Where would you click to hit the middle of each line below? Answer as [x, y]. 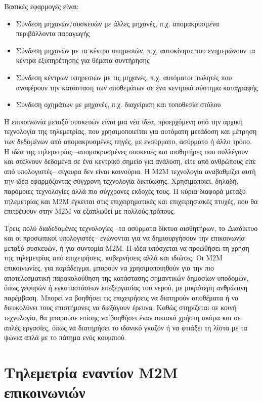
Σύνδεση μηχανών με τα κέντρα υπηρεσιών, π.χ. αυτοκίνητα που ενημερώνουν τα [136, 50]
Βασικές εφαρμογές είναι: [41, 6]
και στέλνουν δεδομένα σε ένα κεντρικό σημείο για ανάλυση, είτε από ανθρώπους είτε [130, 161]
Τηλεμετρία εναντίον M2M [91, 372]
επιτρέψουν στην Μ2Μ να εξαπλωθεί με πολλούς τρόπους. [90, 211]
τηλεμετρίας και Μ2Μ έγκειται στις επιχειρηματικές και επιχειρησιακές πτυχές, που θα [131, 201]
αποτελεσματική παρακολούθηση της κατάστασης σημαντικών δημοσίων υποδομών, [126, 277]
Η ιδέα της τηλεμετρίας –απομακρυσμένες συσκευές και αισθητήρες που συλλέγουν [126, 151]
